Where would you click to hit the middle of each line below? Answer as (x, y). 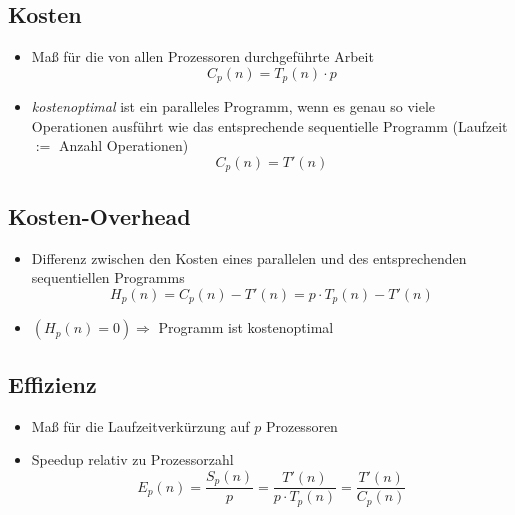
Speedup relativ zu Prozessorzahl (132, 459)
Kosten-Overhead (99, 215)
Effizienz (52, 383)
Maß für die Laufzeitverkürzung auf (140, 425)
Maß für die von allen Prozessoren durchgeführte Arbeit (202, 56)
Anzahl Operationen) (124, 145)
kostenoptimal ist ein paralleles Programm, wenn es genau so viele (233, 106)
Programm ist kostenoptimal (246, 327)
